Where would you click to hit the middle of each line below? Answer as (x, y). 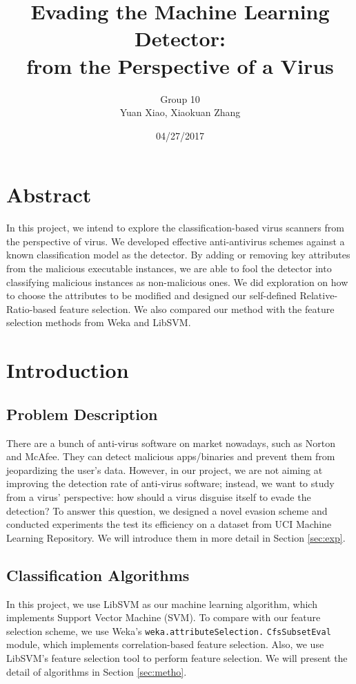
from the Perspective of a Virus (180, 65)
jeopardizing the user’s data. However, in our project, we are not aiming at (165, 469)
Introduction (68, 370)
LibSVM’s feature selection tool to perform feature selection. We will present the (177, 657)
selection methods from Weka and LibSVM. (99, 322)
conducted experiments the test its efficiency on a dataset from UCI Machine (169, 524)
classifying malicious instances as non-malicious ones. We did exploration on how (177, 282)
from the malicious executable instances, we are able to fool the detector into (169, 268)
